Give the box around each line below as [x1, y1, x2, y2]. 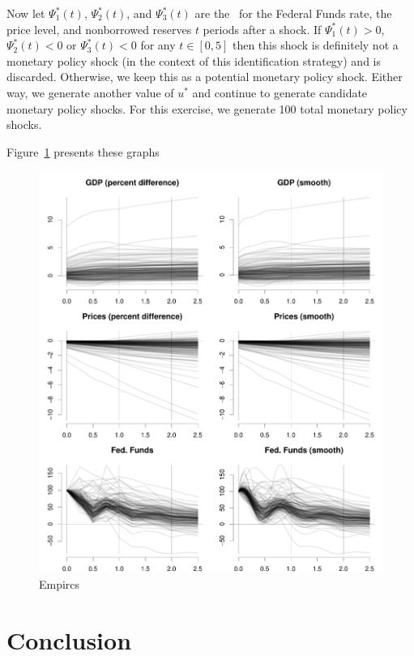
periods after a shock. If [203, 20, 322, 37]
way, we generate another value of [6, 84, 174, 101]
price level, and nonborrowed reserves [6, 20, 192, 37]
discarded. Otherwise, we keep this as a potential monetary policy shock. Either [6, 68, 403, 85]
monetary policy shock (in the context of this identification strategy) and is [6, 52, 382, 69]
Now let [6, 5, 45, 21]
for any [140, 36, 176, 54]
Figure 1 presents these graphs [6, 143, 160, 160]
